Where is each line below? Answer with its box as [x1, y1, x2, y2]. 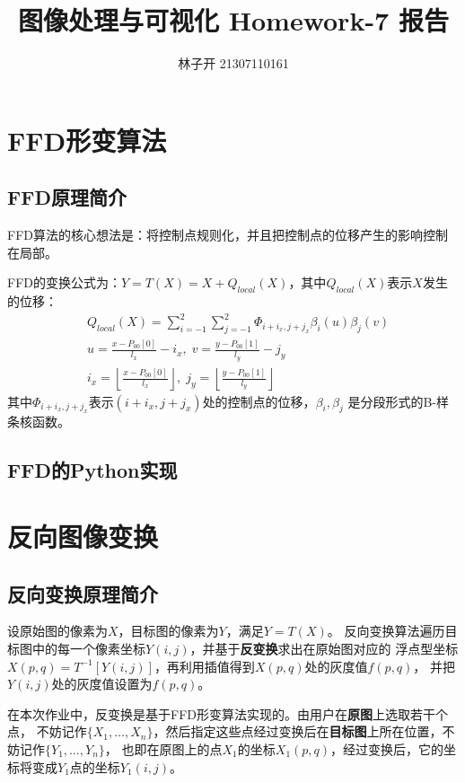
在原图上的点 [146, 739, 223, 758]
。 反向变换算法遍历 [327, 621, 445, 640]
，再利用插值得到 [154, 656, 255, 675]
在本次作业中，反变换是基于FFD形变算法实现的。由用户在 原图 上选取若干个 [7, 704, 448, 723]
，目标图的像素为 [118, 621, 219, 640]
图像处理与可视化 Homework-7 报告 [18, 2, 449, 39]
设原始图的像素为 [7, 621, 108, 640]
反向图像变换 [7, 517, 159, 554]
